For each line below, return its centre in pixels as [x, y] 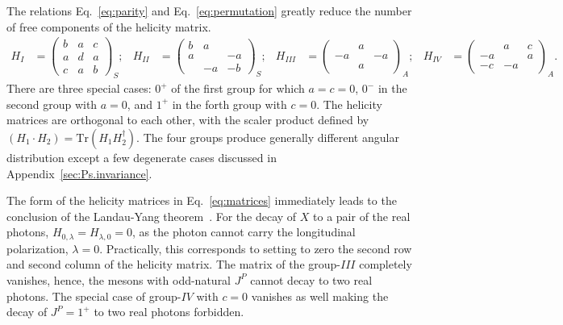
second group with [52, 104]
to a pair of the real [362, 216]
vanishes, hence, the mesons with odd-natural [119, 279]
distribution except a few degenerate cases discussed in [142, 157]
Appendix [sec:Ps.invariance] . [79, 173]
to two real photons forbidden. [169, 312]
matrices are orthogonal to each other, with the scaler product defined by [188, 120]
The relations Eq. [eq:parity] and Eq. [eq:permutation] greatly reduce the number [209, 10]
